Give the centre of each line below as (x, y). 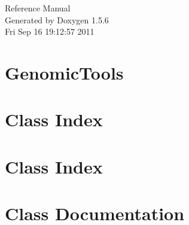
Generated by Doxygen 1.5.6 (57, 19)
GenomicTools (64, 72)
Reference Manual (38, 8)
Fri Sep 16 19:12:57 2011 (50, 31)
